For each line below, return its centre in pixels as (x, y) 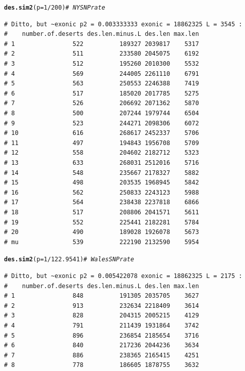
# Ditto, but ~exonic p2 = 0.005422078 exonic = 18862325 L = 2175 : (123, 276)
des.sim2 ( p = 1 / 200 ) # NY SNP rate (55, 8)
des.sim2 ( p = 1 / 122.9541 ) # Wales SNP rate (69, 260)
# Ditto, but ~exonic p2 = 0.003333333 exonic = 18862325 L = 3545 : (123, 24)
